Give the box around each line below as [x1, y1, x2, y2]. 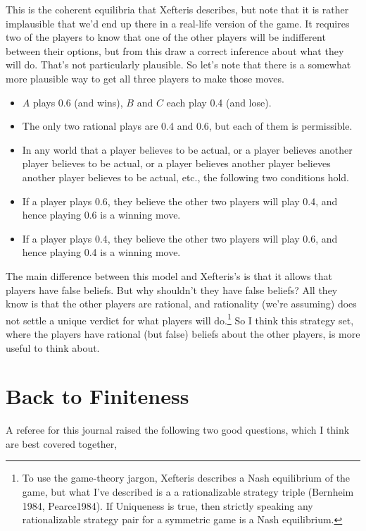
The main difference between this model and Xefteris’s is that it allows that [6, 268, 332, 283]
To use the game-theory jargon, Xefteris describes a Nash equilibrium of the [22, 470, 351, 485]
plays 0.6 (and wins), [32, 94, 123, 109]
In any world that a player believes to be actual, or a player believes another [22, 142, 353, 157]
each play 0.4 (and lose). [166, 94, 272, 109]
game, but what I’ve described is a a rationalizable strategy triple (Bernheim [22, 484, 354, 499]
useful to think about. [6, 340, 100, 355]
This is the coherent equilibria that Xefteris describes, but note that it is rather [6, 2, 349, 16]
